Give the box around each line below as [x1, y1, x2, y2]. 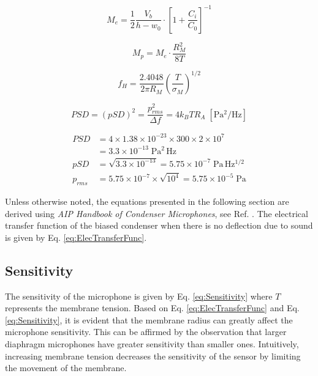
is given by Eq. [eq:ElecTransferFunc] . [5, 230, 147, 243]
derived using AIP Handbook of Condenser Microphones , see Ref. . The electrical [5, 207, 308, 219]
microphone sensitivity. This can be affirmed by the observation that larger [5, 325, 287, 338]
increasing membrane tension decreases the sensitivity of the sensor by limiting [5, 349, 301, 362]
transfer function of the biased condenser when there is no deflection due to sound [5, 219, 313, 232]
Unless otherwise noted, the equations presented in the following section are [5, 194, 289, 207]
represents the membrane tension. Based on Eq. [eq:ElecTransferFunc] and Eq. [5, 301, 300, 314]
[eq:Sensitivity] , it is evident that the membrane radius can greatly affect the [5, 313, 293, 326]
